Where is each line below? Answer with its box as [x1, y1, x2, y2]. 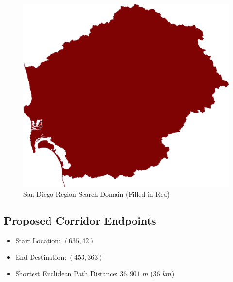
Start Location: [15, 235, 61, 245]
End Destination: [15, 251, 67, 262]
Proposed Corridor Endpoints [4, 212, 156, 227]
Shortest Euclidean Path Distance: [15, 268, 118, 278]
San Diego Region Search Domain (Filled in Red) [23, 188, 170, 199]
